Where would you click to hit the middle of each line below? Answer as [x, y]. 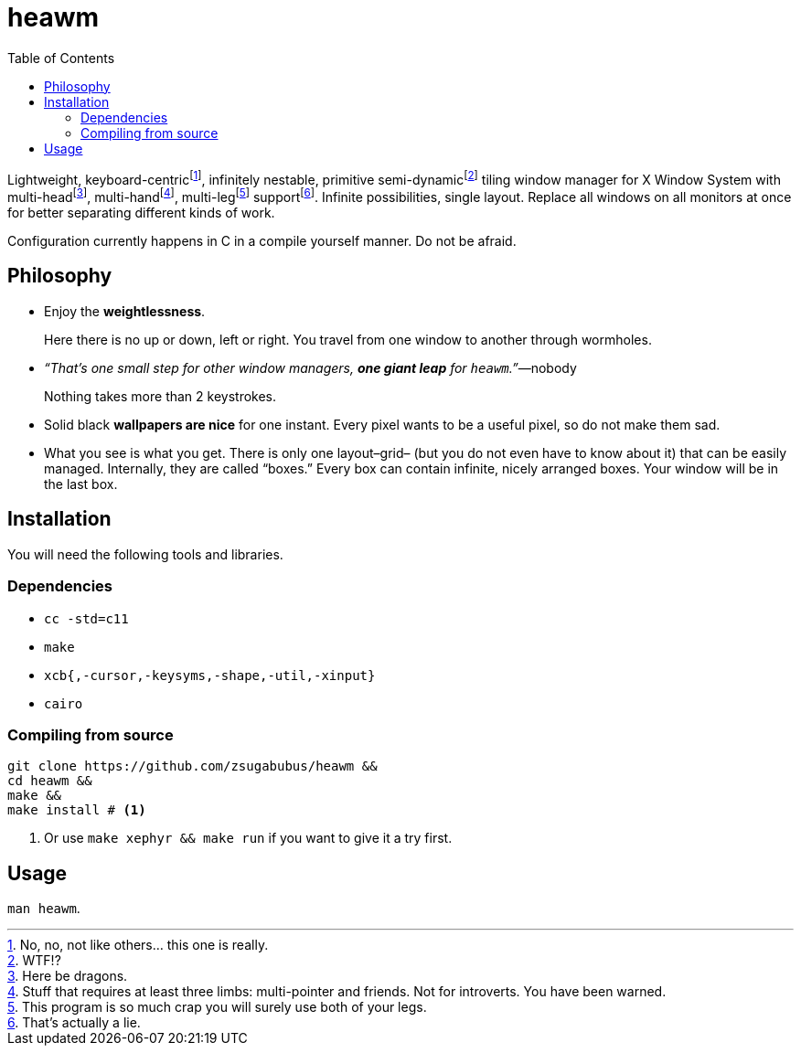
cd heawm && [50, 781]
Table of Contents [61, 58]
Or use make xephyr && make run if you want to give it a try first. [248, 838]
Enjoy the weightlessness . [125, 311]
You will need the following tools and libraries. [145, 554]
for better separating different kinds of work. [141, 213]
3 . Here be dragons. [68, 976]
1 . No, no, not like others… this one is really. [138, 945]
